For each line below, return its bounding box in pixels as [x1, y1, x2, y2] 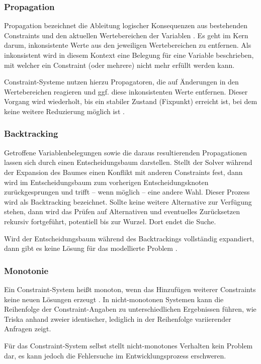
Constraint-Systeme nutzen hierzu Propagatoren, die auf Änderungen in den [4, 76, 239, 87]
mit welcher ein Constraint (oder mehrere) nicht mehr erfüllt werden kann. [4, 59, 235, 70]
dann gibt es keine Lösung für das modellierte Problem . [4, 243, 178, 253]
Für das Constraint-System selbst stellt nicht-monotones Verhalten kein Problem [4, 340, 253, 350]
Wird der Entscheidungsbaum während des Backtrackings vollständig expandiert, [4, 233, 254, 243]
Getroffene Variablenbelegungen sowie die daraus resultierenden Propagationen [4, 147, 247, 157]
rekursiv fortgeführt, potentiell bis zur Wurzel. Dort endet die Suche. [4, 216, 216, 226]
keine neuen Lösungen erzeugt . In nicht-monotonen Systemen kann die [4, 294, 224, 304]
